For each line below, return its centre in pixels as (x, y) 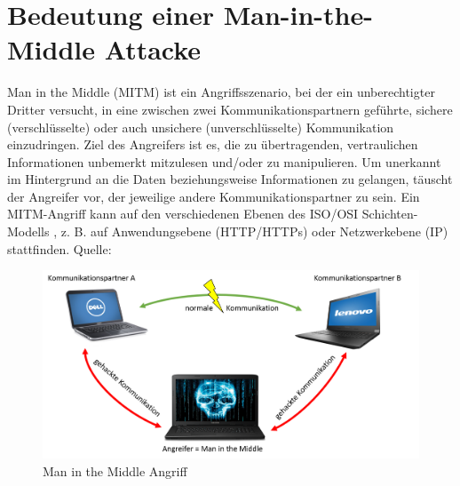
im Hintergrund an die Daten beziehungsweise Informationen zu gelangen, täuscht (230, 179)
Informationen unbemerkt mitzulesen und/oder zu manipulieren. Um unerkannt (224, 161)
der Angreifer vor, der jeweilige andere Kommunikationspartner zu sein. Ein (214, 196)
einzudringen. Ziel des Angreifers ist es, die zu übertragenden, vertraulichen (213, 144)
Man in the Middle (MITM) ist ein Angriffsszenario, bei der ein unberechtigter (221, 92)
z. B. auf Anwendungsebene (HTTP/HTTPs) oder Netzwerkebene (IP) (254, 231)
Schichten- (390, 214)
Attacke (153, 49)
